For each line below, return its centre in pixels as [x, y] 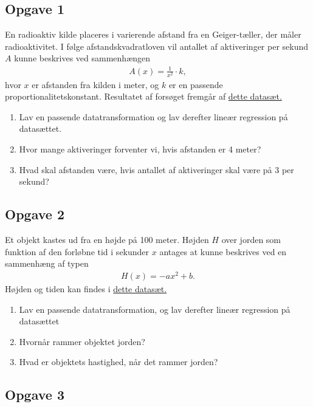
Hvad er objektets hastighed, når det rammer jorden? [119, 362]
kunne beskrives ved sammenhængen [82, 58]
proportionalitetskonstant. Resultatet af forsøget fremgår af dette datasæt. [143, 96]
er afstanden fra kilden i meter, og [95, 84]
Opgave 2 [35, 214]
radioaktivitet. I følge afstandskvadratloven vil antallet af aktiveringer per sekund [157, 46]
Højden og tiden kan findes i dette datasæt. [86, 288]
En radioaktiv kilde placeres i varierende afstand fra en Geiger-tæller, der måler [153, 34]
